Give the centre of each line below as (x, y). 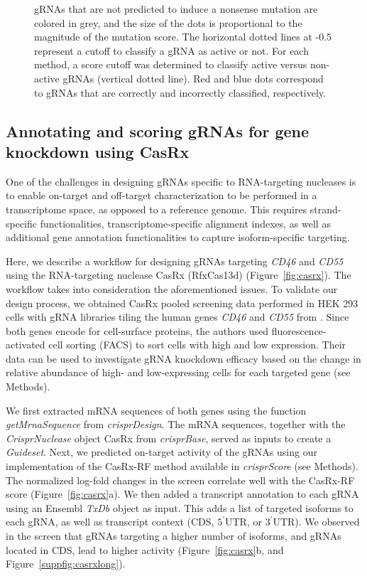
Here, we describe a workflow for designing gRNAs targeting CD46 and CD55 (175, 261)
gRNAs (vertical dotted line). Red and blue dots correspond (193, 78)
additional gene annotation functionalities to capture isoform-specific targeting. (178, 237)
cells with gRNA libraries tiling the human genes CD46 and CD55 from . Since (177, 317)
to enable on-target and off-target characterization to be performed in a (161, 195)
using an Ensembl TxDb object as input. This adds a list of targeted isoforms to (180, 507)
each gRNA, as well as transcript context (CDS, (110, 522)
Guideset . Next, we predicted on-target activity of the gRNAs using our (161, 452)
